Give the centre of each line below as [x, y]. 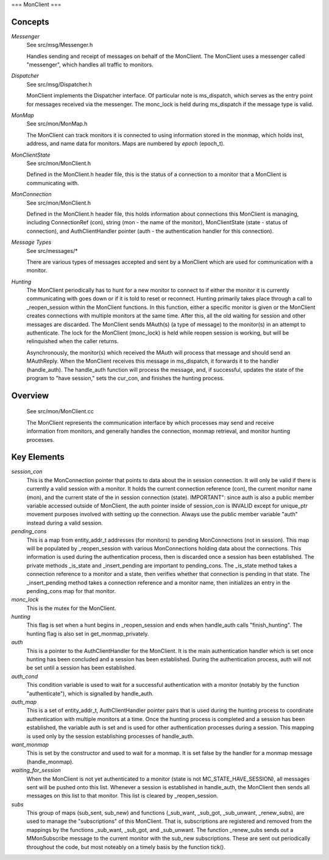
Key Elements [38, 457]
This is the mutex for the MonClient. [71, 608]
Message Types [31, 242]
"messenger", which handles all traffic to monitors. [90, 65]
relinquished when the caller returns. [73, 341]
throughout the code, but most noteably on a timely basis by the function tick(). [126, 847]
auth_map [24, 702]
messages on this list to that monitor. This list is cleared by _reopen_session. [122, 796]
